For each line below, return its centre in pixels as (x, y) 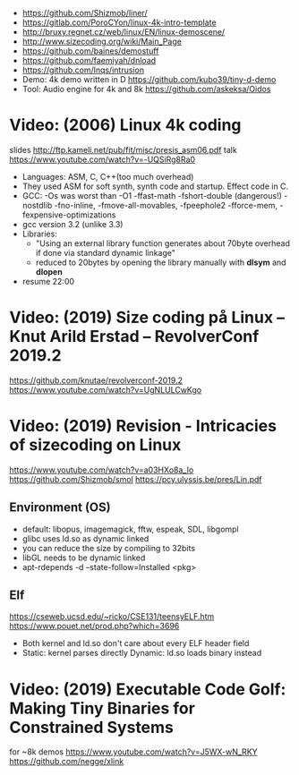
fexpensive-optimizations (69, 215)
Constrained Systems (92, 727)
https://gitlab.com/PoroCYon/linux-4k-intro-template (119, 22)
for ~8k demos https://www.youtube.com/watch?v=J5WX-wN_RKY (133, 752)
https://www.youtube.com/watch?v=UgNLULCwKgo (106, 389)
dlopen (49, 271)
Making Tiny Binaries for (102, 708)
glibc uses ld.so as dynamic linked (85, 538)
